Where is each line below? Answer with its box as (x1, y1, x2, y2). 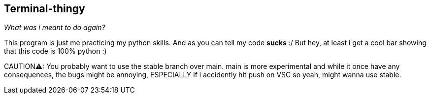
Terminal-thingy (4, 2, 85, 15)
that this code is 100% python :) (4, 47, 107, 56)
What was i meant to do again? (4, 23, 105, 32)
